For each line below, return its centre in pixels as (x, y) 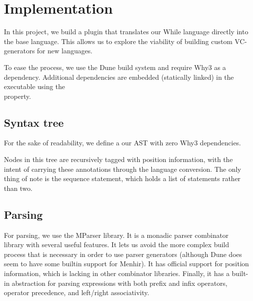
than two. (18, 188)
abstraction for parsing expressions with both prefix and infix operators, (120, 283)
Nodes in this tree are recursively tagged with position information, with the (118, 159)
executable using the (34, 86)
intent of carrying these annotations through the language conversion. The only (123, 169)
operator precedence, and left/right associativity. (77, 292)
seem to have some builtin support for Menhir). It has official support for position (126, 264)
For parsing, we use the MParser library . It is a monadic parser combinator (116, 235)
